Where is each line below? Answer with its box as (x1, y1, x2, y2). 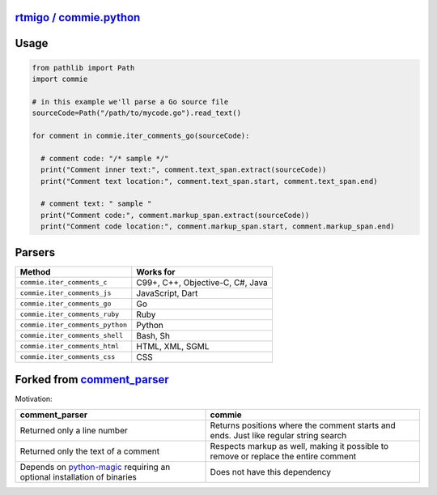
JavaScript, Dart (136, 288, 198, 299)
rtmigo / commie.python (15, 11, 141, 24)
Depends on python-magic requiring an (19, 461, 171, 472)
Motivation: (15, 394, 53, 404)
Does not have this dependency (210, 466, 332, 477)
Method (19, 266, 51, 277)
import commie (32, 75, 88, 84)
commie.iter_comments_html (19, 342, 120, 351)
